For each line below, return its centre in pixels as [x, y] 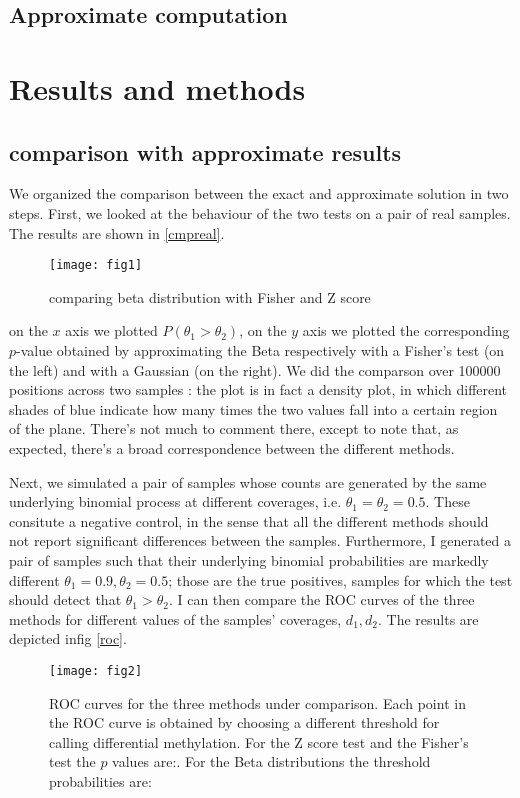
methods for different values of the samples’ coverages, [175, 618]
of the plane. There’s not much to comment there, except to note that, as [234, 428]
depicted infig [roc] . [68, 638]
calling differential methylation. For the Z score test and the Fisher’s [259, 741]
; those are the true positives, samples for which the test [340, 579]
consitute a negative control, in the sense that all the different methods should [249, 520]
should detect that [65, 599]
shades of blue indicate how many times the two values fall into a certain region [253, 408]
